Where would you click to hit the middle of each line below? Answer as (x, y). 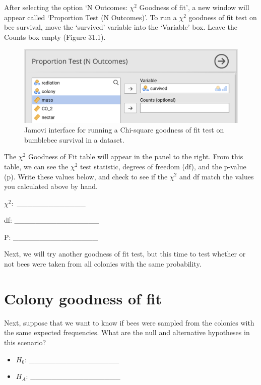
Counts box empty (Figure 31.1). (55, 37)
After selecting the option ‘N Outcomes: (66, 7)
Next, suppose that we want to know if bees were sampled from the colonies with (129, 322)
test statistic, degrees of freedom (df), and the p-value (163, 166)
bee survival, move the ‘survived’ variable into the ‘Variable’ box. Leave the (121, 27)
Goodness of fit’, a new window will (194, 7)
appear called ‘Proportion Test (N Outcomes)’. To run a (90, 17)
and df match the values (216, 176)
